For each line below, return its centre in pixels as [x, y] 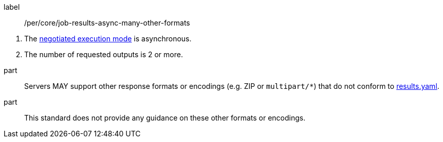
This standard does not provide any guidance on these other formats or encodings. [165, 118]
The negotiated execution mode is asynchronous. [108, 39]
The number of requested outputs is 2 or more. [104, 54]
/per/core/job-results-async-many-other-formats [107, 23]
